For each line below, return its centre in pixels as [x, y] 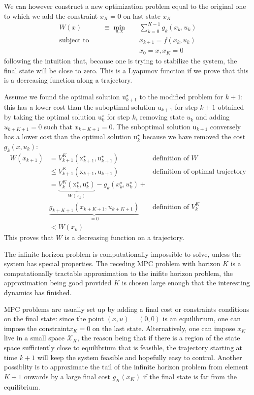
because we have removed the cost [194, 137]
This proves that [29, 237]
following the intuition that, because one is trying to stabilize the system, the [121, 60]
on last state [142, 15]
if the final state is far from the [190, 376]
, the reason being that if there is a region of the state [159, 338]
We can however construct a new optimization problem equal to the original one [125, 6]
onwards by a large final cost [67, 376]
